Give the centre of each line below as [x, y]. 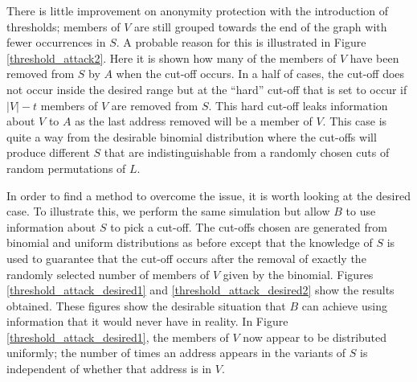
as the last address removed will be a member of [194, 121]
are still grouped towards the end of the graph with [260, 26]
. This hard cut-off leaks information [298, 105]
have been [374, 58]
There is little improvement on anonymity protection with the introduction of [198, 10]
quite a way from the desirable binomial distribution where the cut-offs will [192, 136]
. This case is [355, 121]
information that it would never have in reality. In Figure [147, 321]
